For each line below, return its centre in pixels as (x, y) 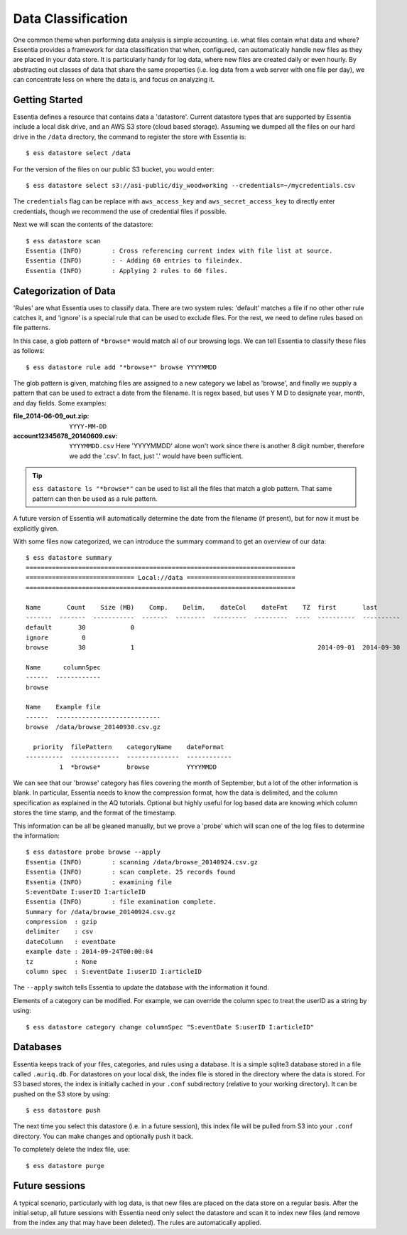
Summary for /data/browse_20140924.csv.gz (101, 912)
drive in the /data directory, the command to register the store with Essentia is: (130, 137)
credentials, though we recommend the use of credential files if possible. (120, 211)
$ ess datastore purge (65, 1166)
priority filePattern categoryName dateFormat (129, 747)
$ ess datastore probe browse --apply (93, 852)
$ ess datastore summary (69, 558)
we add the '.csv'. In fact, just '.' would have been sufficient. (156, 456)
